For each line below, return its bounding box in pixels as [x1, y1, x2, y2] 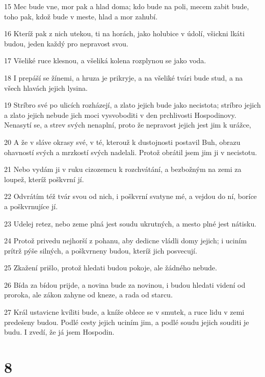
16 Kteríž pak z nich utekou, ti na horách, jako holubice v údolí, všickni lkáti [4, 28, 245, 39]
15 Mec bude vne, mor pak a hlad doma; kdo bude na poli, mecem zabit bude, [4, 1, 249, 11]
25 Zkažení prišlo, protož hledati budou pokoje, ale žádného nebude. [4, 262, 217, 273]
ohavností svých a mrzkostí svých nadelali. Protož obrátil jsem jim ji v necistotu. [4, 146, 257, 157]
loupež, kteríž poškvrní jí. [4, 173, 84, 184]
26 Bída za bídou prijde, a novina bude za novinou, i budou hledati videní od [4, 279, 246, 290]
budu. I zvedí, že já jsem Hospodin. [4, 326, 115, 337]
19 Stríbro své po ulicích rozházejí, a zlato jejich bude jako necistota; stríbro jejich [4, 99, 261, 110]
